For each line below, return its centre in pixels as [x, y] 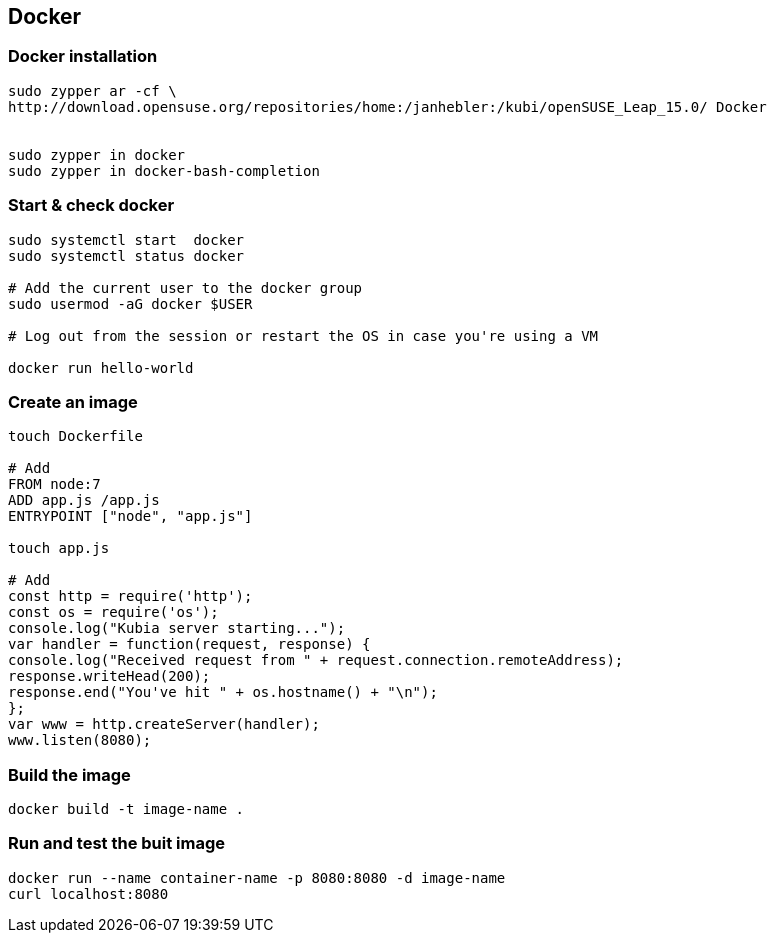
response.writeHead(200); [109, 676]
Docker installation [83, 56]
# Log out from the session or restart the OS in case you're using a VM [303, 335]
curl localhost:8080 [88, 893]
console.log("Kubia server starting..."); [177, 628]
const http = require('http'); [130, 596]
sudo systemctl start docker [126, 239]
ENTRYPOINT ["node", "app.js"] [130, 516]
